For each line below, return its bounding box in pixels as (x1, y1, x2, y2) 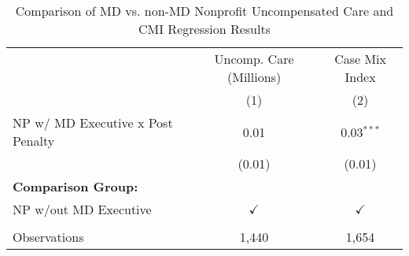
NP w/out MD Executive (13, 200, 152, 218)
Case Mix (334, 50, 386, 68)
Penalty (13, 132, 55, 150)
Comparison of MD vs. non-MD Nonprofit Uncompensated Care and (15, 2, 394, 20)
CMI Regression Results (138, 20, 271, 38)
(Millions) (227, 68, 282, 86)
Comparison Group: (13, 177, 138, 195)
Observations (13, 228, 84, 246)
